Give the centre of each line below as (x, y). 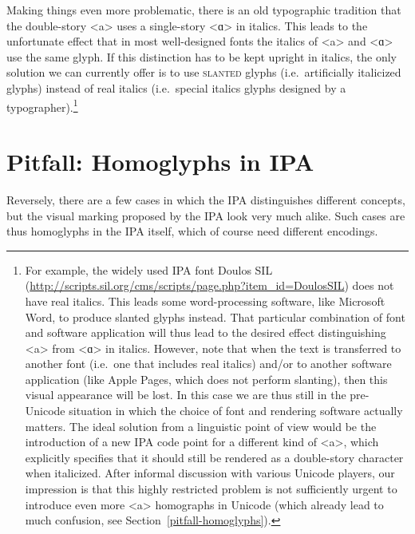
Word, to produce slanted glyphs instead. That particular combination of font (215, 316)
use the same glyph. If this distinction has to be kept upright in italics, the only (202, 56)
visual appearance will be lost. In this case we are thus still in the (186, 395)
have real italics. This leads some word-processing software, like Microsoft (205, 301)
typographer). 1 (42, 105)
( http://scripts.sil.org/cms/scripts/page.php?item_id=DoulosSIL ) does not (209, 285)
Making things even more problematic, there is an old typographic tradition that (204, 10)
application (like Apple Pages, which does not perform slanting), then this (206, 379)
